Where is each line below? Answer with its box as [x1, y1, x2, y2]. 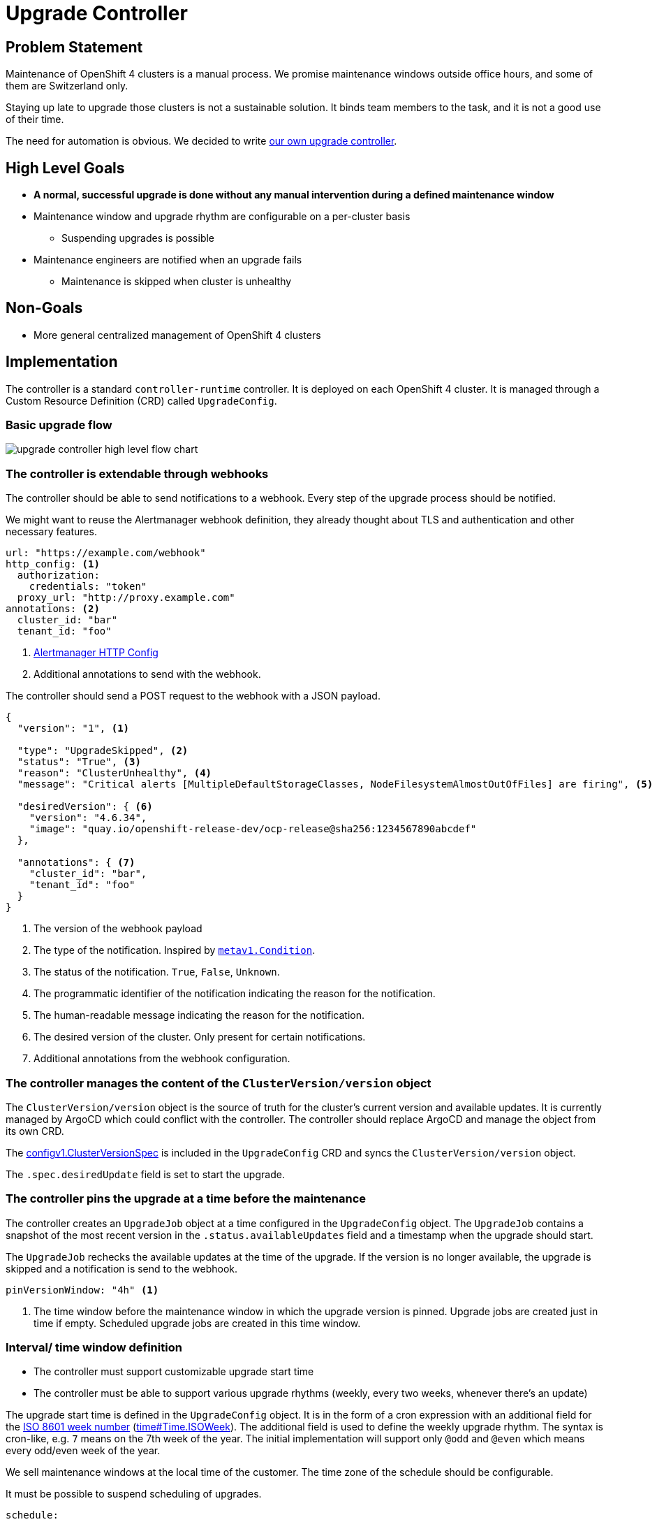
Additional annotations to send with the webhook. [34, 668, 261, 681]
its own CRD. [6, 1124, 64, 1137]
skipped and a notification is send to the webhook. [6, 1262, 238, 1275]
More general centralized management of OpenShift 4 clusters [34, 328, 321, 341]
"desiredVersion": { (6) [17, 801, 153, 813]
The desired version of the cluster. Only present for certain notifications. [34, 1031, 366, 1043]
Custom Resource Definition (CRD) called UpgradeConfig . [6, 394, 277, 407]
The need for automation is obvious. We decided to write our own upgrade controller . [6, 135, 397, 147]
